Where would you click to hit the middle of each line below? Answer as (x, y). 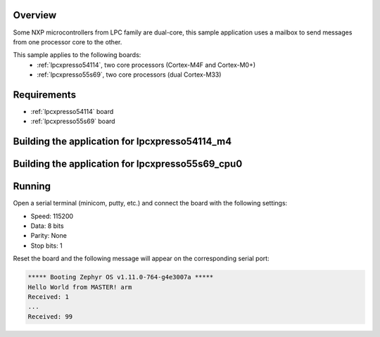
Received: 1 (49, 297)
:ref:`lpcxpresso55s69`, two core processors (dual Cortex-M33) (129, 75)
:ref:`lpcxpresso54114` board (72, 111)
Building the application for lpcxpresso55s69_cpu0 (128, 164)
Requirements (45, 95)
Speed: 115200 (52, 216)
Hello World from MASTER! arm (80, 287)
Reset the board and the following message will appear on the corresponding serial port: (141, 259)
